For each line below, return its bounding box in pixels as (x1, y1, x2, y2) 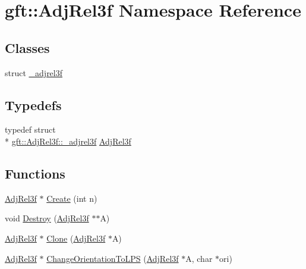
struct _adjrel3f (5, 66, 63, 79)
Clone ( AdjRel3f (46, 232, 106, 244)
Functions (5, 164, 65, 182)
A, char (185, 252, 213, 264)
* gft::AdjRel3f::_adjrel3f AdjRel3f (5, 134, 131, 147)
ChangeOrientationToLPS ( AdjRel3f (46, 252, 179, 264)
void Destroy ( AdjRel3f (5, 212, 89, 224)
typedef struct (5, 123, 56, 136)
